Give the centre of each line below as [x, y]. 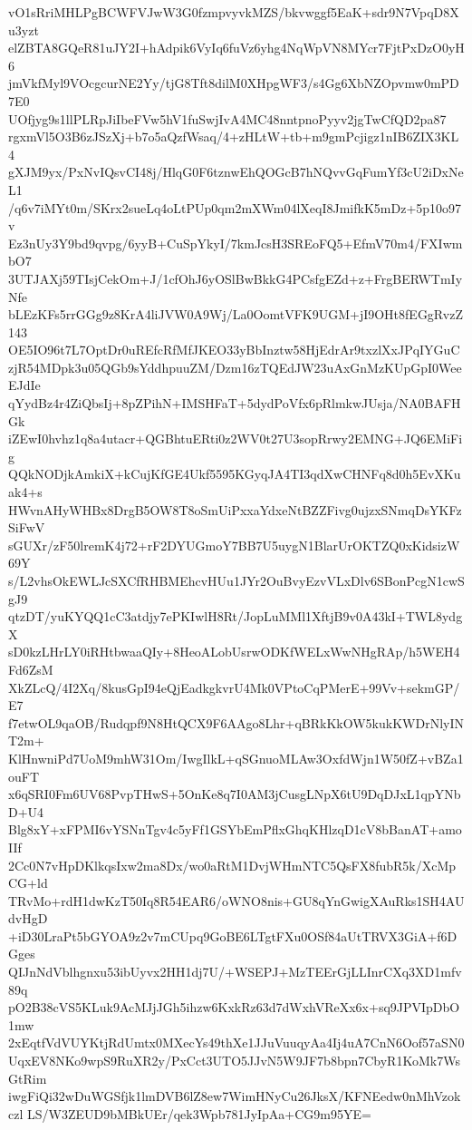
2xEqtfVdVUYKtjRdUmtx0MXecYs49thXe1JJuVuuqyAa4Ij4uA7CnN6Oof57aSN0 [236, 1042]
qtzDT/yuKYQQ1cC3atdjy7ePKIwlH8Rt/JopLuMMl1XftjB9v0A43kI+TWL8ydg [236, 616]
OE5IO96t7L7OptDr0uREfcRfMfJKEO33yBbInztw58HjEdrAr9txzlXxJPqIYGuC [234, 350]
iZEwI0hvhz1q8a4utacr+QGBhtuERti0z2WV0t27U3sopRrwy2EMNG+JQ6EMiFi [236, 438]
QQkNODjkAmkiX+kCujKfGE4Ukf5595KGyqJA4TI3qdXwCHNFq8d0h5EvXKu [235, 474]
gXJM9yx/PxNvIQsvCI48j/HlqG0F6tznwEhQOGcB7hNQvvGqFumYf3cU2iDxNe [236, 172]
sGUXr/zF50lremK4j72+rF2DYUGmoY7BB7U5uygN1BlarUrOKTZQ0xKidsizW [234, 545]
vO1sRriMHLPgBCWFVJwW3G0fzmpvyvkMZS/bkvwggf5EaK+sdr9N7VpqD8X [234, 12]
